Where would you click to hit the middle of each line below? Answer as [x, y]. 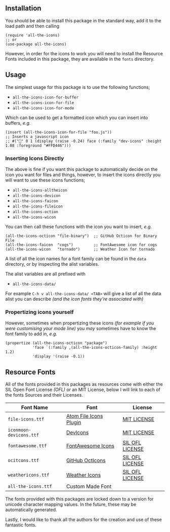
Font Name [34, 408]
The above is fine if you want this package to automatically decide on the [81, 169]
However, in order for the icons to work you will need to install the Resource [84, 53]
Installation [23, 8]
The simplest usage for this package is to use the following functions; [78, 87]
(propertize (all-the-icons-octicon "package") [56, 343]
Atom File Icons [84, 416]
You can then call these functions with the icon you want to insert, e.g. [79, 226]
